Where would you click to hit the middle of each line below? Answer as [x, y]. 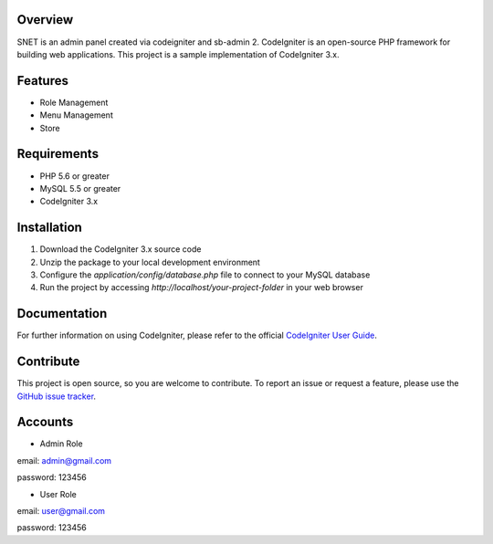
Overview [45, 20]
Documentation [62, 314]
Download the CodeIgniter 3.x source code [121, 249]
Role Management [74, 102]
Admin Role [61, 444]
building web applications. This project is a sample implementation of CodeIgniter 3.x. [178, 54]
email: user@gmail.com [61, 511]
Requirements [58, 154]
